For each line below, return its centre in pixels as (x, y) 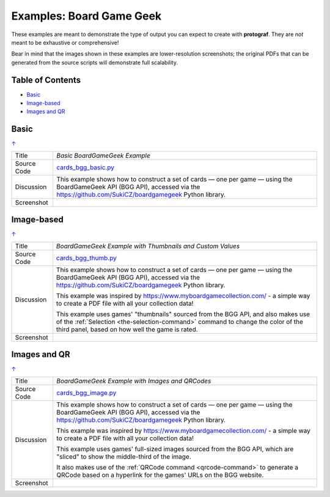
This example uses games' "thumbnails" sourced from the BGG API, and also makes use (183, 314)
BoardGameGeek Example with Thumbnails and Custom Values (148, 246)
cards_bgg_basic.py (85, 167)
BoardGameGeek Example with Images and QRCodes (134, 381)
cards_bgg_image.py (86, 392)
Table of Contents (46, 80)
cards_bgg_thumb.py (86, 258)
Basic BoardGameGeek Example (104, 155)
